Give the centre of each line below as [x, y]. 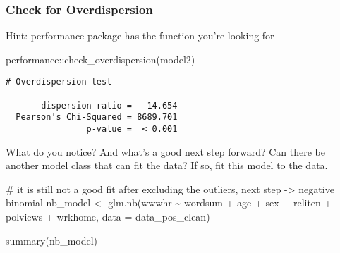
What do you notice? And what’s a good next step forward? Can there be [165, 151]
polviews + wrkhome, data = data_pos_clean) [108, 217]
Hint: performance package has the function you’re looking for [140, 36]
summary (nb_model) [52, 240]
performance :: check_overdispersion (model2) [101, 59]
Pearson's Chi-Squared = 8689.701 [97, 117]
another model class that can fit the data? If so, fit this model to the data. [167, 165]
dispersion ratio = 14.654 [109, 105]
